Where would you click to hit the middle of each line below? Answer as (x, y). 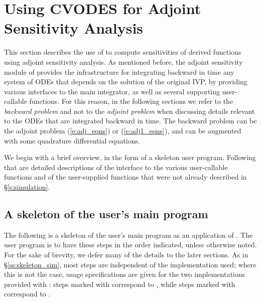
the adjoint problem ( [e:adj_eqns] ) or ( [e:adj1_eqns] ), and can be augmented (123, 131)
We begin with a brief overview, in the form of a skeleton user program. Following (130, 157)
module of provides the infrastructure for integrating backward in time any (119, 71)
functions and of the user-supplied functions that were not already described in (125, 177)
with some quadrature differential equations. (72, 140)
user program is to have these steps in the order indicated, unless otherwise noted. (130, 245)
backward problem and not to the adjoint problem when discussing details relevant (129, 111)
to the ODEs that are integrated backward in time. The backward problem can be (130, 121)
